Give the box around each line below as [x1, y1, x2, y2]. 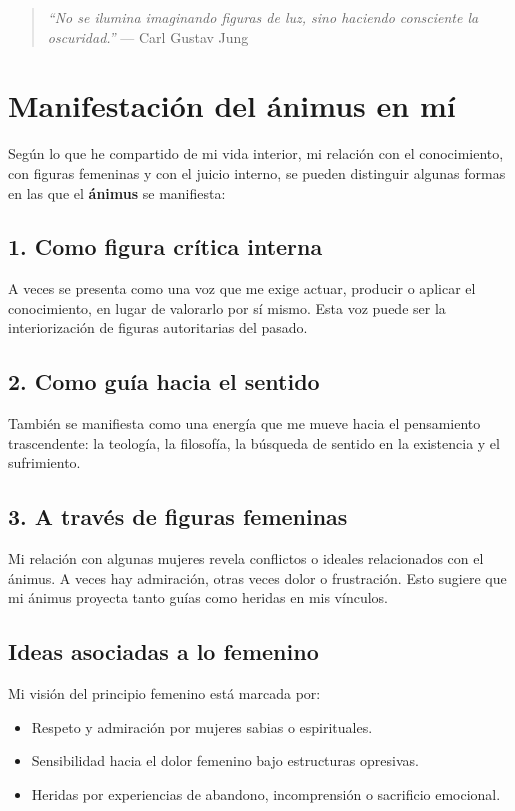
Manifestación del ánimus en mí [8, 85, 456, 126]
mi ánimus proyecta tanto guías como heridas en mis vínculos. [8, 587, 388, 608]
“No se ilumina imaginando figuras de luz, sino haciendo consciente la [47, 7, 479, 27]
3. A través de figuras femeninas [8, 501, 348, 532]
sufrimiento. [8, 452, 81, 473]
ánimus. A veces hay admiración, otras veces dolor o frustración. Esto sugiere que [8, 567, 507, 588]
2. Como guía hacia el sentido [8, 366, 320, 397]
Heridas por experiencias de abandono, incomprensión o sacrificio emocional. [31, 784, 501, 805]
